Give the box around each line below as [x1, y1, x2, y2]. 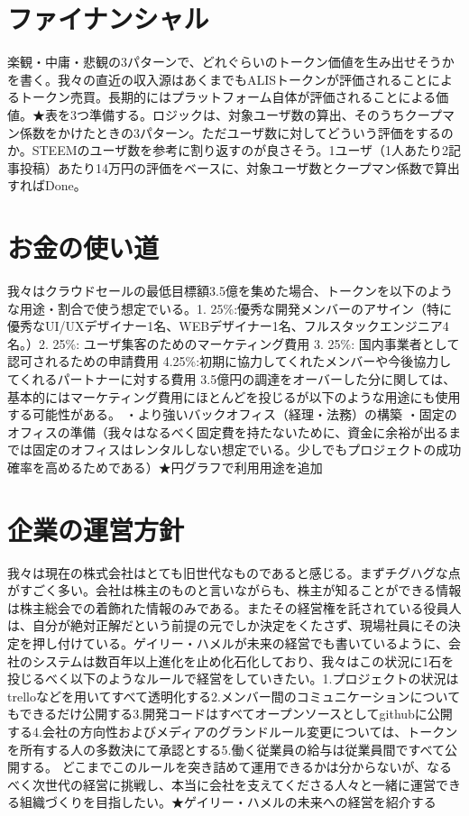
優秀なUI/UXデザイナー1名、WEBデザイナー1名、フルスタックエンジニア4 [7, 316, 449, 335]
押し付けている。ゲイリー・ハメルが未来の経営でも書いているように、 [32, 634, 448, 653]
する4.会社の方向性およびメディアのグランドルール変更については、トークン [7, 722, 458, 740]
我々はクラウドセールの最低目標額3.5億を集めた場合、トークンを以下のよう [7, 281, 453, 299]
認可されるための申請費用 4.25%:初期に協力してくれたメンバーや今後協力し [7, 352, 452, 371]
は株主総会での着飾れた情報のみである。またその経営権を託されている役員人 [7, 598, 462, 617]
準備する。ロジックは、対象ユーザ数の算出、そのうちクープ [88, 105, 442, 124]
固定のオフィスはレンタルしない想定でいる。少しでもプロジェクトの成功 [32, 440, 462, 459]
